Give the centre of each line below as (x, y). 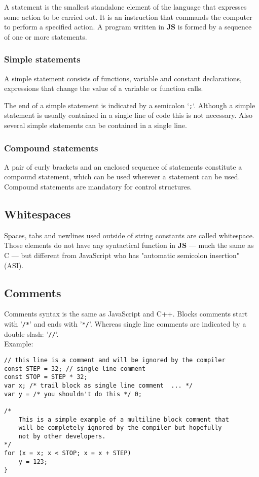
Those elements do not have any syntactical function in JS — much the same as (129, 245)
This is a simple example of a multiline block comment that (124, 419)
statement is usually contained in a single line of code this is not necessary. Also (128, 115)
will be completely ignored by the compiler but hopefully (120, 428)
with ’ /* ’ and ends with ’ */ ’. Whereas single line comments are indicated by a (125, 324)
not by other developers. (62, 436)
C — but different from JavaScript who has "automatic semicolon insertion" (122, 255)
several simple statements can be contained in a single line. (96, 125)
